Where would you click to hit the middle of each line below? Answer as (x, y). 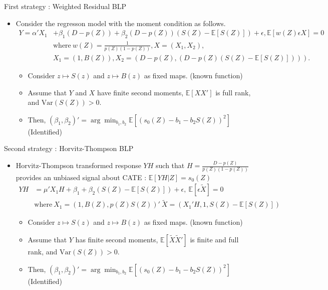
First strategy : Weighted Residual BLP (65, 6)
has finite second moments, (117, 239)
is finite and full (214, 239)
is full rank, (233, 92)
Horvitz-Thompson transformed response (78, 165)
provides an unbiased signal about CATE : (81, 177)
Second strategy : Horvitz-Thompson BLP (69, 148)
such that (170, 165)
